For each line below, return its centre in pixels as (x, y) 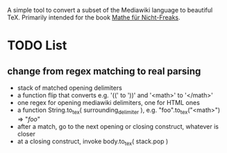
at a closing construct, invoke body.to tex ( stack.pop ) (93, 142)
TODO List (37, 46)
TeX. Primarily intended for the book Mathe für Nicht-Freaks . (94, 17)
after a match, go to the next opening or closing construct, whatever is (118, 126)
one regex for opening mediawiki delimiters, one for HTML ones (108, 103)
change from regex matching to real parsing (104, 71)
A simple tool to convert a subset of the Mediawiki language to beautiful (110, 10)
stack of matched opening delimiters (70, 88)
